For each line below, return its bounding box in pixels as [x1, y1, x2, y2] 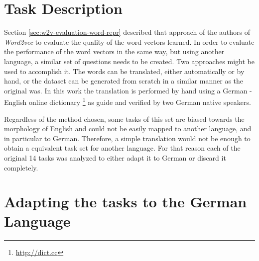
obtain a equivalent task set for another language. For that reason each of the [4, 143, 241, 153]
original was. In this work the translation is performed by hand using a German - [4, 85, 252, 95]
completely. [4, 162, 38, 173]
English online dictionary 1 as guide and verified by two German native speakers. [4, 95, 251, 107]
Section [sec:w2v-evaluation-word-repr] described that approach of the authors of [4, 27, 250, 37]
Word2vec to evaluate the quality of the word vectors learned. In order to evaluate [4, 36, 255, 47]
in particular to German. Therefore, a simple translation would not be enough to [4, 133, 251, 143]
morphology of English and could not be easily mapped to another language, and [4, 123, 252, 134]
